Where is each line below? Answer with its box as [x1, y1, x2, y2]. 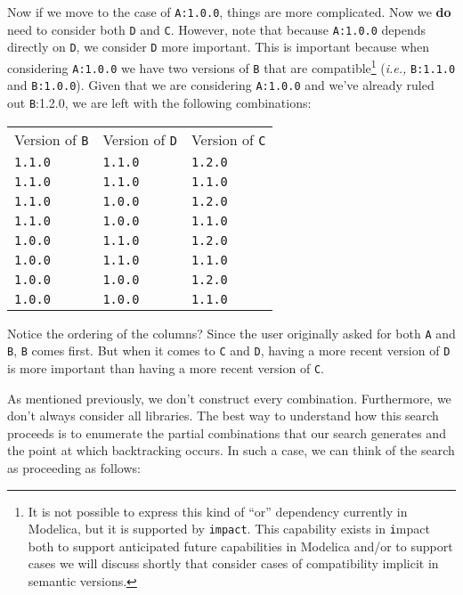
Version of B [14, 128, 89, 150]
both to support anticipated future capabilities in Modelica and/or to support [28, 536, 453, 555]
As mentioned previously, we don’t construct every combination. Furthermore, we [7, 388, 451, 407]
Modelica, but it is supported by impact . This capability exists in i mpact [28, 519, 430, 538]
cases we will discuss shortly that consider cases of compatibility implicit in [28, 554, 439, 573]
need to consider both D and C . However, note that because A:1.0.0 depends [7, 20, 426, 38]
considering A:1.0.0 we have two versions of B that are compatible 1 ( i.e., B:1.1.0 [7, 55, 456, 77]
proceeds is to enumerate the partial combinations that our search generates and [7, 423, 446, 442]
